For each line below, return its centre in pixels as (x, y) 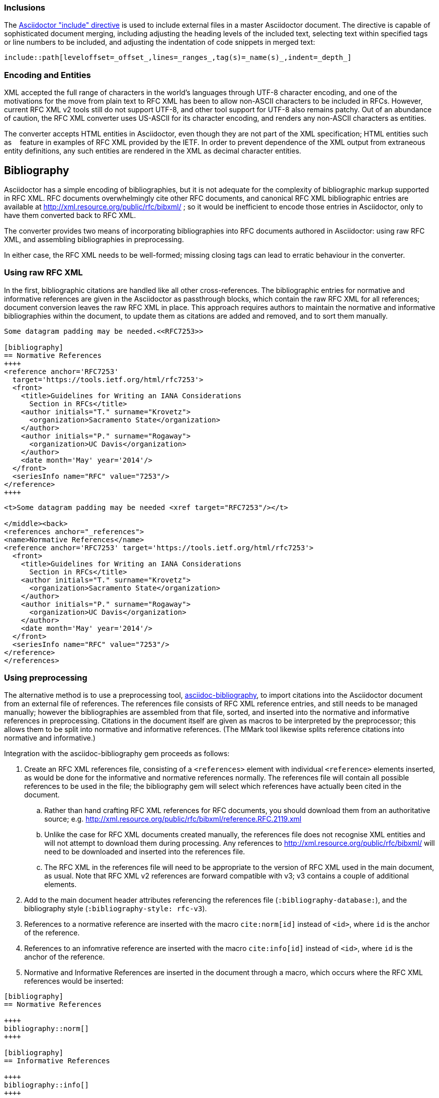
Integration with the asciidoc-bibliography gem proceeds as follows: (117, 754)
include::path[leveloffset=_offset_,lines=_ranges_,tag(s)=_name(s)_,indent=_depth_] (178, 58)
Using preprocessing (46, 678)
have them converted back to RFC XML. (70, 215)
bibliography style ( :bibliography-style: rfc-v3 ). (116, 909)
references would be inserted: (74, 981)
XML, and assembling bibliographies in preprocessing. (94, 239)
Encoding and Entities (48, 75)
